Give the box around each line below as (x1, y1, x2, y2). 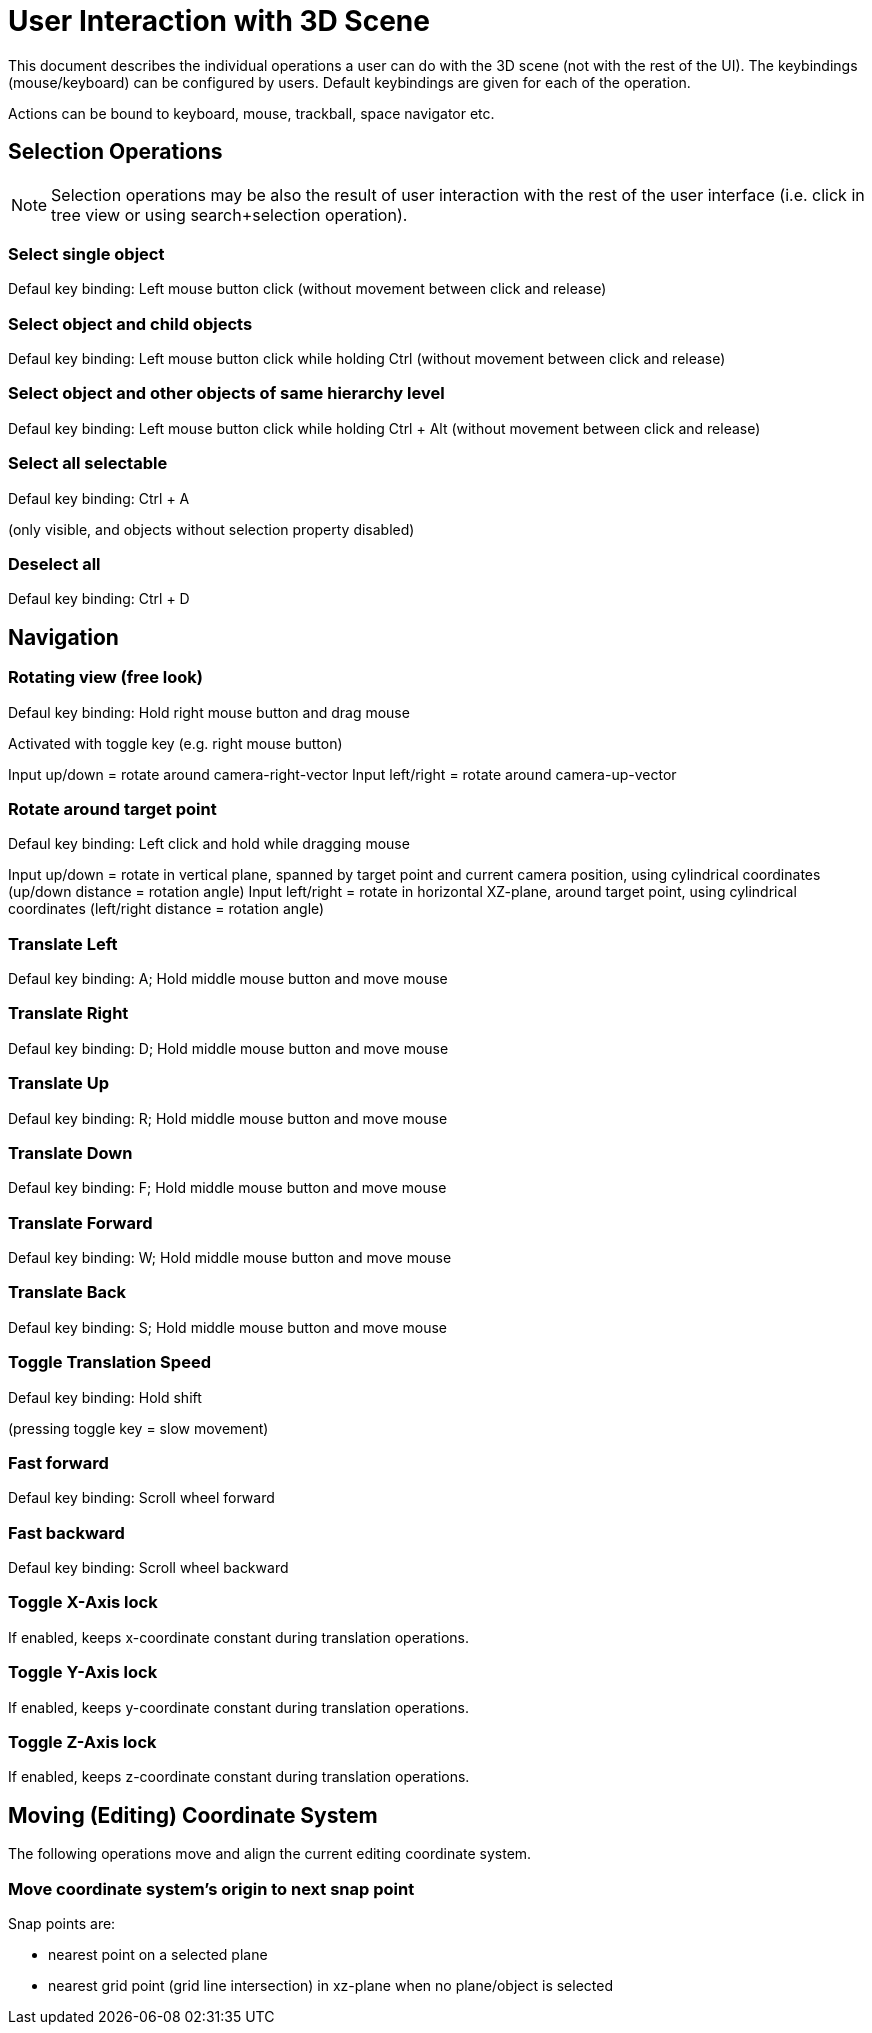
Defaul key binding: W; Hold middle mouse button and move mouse (8, 1249, 452, 1267)
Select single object (8, 243, 165, 264)
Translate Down (8, 1142, 133, 1163)
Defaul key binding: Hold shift (8, 1388, 202, 1406)
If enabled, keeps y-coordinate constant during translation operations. (8, 1698, 469, 1716)
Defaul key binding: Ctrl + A (8, 489, 190, 507)
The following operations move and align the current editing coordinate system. (8, 1845, 532, 1863)
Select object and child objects (8, 313, 253, 334)
